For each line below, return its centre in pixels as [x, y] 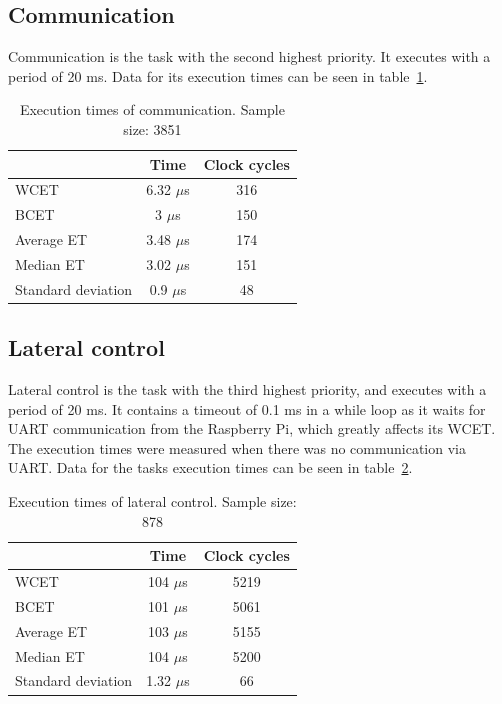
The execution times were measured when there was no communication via [237, 447]
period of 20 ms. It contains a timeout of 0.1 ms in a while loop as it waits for [247, 408]
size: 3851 [152, 128]
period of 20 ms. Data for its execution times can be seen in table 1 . [218, 75]
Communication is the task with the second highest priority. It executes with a [249, 56]
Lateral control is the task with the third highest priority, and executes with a [247, 389]
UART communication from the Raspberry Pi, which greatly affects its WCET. [252, 428]
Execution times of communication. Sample [152, 109]
